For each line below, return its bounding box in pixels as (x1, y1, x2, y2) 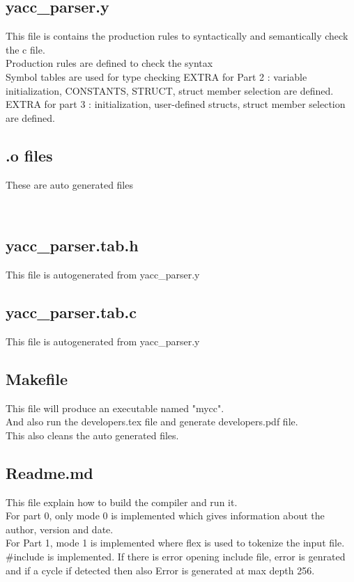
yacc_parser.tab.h (6, 235, 139, 256)
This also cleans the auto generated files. (6, 427, 179, 442)
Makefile (6, 368, 68, 389)
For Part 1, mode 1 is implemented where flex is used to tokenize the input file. (6, 535, 345, 550)
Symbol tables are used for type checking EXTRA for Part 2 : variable (6, 69, 307, 84)
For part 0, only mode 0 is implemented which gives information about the (6, 508, 325, 523)
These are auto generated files (6, 177, 133, 191)
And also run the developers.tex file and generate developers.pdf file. (6, 414, 298, 429)
